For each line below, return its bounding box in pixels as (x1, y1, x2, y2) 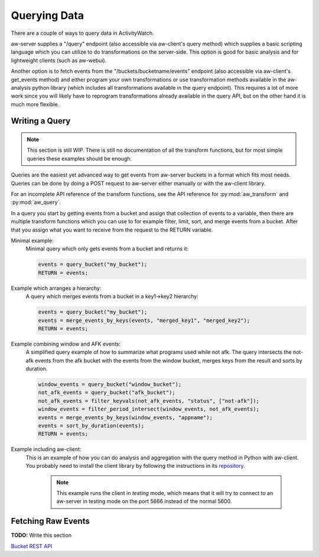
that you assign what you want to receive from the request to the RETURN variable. (11, 226, 213, 233)
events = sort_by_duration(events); (38, 422, 145, 429)
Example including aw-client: (11, 446, 82, 453)
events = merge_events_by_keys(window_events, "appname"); (38, 414, 213, 421)
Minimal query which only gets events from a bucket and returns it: (25, 245, 189, 252)
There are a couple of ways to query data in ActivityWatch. (11, 30, 154, 37)
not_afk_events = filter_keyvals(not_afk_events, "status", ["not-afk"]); (38, 398, 260, 404)
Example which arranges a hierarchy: (11, 284, 102, 292)
